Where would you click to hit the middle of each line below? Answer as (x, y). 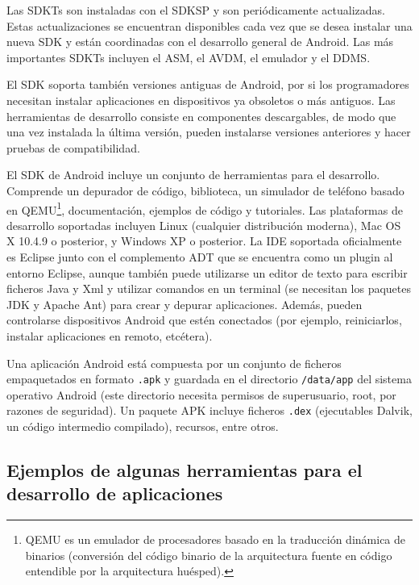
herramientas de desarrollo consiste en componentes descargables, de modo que (201, 116)
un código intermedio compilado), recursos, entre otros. (143, 426)
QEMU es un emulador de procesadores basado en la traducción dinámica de (216, 539)
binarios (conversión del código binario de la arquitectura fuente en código (209, 555)
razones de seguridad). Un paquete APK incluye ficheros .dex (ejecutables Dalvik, (209, 410)
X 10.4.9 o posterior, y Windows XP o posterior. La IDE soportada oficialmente (204, 241)
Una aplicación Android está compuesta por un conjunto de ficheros (174, 363)
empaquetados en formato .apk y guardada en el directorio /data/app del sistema (209, 379)
